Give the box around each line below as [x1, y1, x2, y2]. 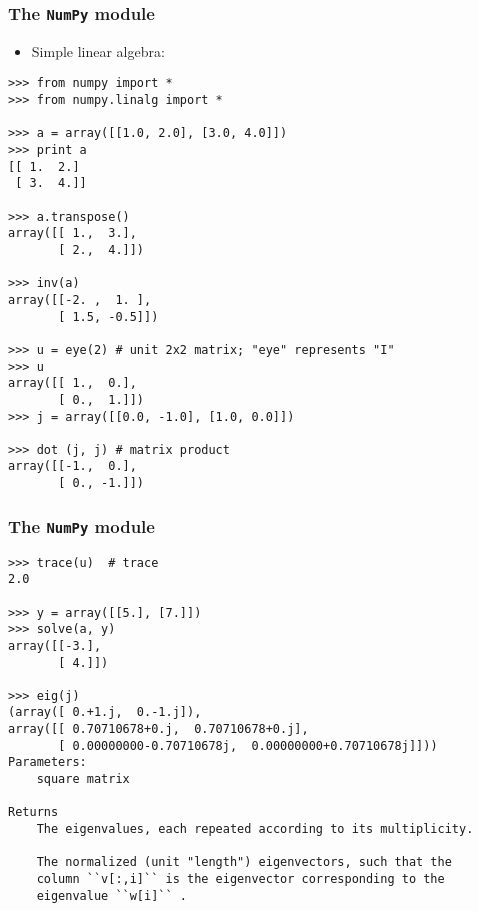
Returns [8, 805, 59, 820]
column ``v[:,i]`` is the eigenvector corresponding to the [36, 872, 445, 887]
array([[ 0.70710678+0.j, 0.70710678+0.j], [8, 722, 309, 737]
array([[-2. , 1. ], [8, 292, 152, 307]
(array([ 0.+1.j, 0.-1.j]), [8, 705, 202, 720]
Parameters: [8, 755, 87, 770]
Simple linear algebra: [31, 40, 165, 61]
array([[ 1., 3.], [8, 226, 137, 241]
